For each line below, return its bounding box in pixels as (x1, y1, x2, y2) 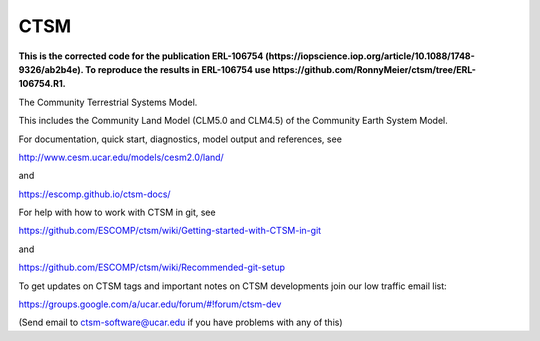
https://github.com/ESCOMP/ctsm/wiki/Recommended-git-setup (18, 261, 285, 274)
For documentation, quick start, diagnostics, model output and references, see (18, 133, 342, 145)
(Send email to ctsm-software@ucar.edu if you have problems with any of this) (18, 316, 344, 329)
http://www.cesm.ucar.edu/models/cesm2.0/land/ (18, 151, 224, 163)
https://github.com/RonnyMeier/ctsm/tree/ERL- (271, 63, 477, 75)
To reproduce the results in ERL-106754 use (85, 63, 271, 75)
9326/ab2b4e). (18, 63, 84, 75)
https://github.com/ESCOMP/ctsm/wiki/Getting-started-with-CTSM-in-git (18, 225, 322, 237)
